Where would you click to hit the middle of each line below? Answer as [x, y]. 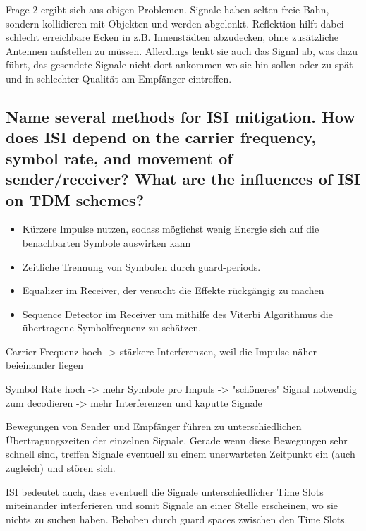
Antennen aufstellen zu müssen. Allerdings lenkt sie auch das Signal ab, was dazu [182, 50]
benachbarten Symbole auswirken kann [106, 242]
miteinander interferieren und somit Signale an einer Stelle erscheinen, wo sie [172, 505]
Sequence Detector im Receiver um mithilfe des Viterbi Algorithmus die [177, 313]
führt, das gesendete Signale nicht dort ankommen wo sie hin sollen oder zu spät [179, 65]
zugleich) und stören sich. [61, 468]
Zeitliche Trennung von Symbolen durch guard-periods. [141, 266]
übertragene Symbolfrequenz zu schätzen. [112, 328]
